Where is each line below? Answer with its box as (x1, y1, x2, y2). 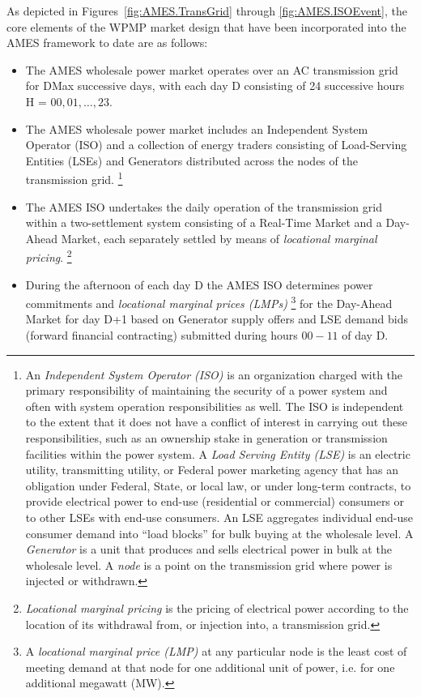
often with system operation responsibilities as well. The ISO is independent (25, 397, 404, 414)
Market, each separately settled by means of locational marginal (61, 229, 377, 246)
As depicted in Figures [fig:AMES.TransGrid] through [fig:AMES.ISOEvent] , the (6, 2, 407, 19)
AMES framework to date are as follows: (6, 34, 208, 51)
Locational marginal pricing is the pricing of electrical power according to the (25, 599, 409, 616)
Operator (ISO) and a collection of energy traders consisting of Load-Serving (25, 136, 407, 153)
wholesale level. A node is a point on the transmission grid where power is (25, 556, 393, 573)
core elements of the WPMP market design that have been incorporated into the (6, 18, 406, 35)
